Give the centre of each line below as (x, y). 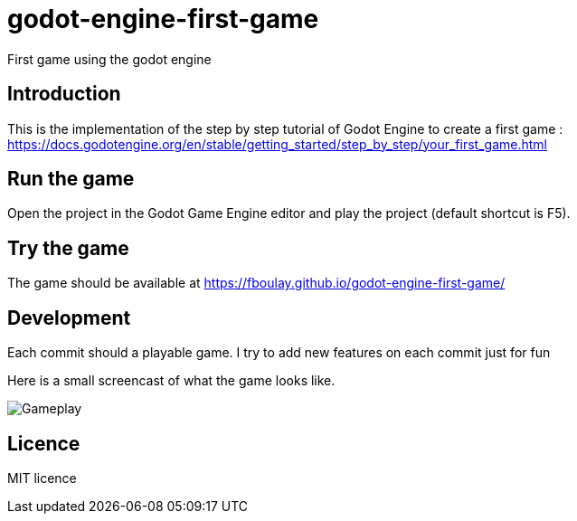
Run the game (71, 179)
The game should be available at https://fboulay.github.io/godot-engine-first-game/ (256, 283)
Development (69, 317)
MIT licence (42, 478)
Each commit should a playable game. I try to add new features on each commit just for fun (279, 353)
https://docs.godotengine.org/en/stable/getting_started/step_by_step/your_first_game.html (277, 144)
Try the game (68, 248)
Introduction (64, 94)
